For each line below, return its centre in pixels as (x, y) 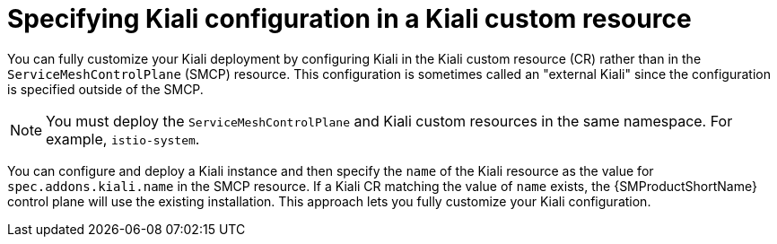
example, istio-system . (123, 139)
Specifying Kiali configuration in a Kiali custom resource (349, 19)
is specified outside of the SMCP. (105, 89)
